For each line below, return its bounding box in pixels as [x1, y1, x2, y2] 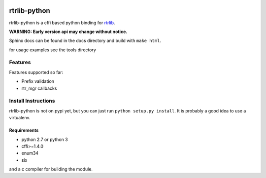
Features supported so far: [9, 69, 64, 75]
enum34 [21, 150, 39, 156]
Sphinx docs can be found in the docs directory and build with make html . [9, 37, 161, 44]
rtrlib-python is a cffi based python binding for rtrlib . [9, 20, 115, 26]
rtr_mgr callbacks [21, 85, 57, 91]
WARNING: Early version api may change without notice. [9, 29, 128, 35]
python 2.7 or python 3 [21, 136, 68, 142]
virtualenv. [9, 115, 31, 121]
